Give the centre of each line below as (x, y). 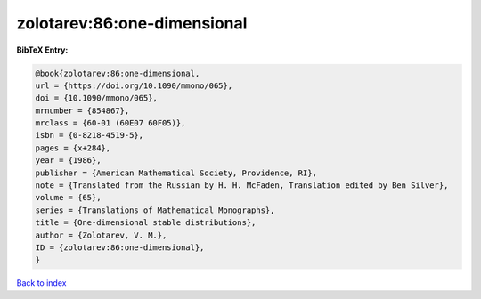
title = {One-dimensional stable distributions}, (146, 223)
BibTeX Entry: (42, 50)
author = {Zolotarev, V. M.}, (101, 235)
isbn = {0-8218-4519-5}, (90, 135)
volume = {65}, (68, 198)
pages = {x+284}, (73, 148)
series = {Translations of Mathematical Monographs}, (155, 210)
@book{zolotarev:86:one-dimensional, (118, 73)
